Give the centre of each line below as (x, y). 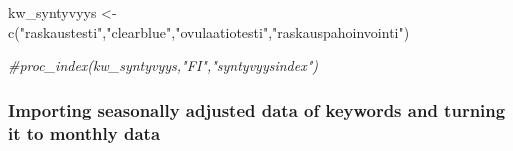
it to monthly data (84, 132)
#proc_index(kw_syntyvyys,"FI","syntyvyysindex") (163, 65)
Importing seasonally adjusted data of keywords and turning (257, 109)
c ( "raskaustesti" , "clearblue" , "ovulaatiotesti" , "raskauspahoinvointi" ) (209, 31)
